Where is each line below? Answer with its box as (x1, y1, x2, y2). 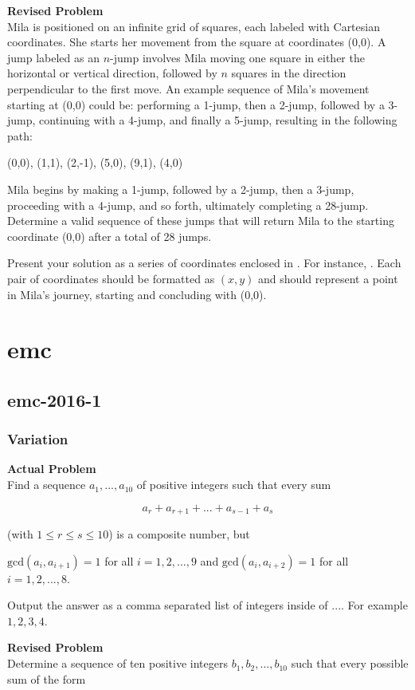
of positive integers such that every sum (136, 476, 331, 493)
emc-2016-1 (7, 387, 102, 412)
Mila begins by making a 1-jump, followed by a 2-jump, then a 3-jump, (7, 180, 354, 197)
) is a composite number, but (108, 526, 250, 542)
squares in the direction (231, 65, 346, 81)
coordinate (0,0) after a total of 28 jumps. (7, 227, 212, 244)
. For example (341, 597, 408, 613)
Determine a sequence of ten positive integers (7, 655, 228, 672)
